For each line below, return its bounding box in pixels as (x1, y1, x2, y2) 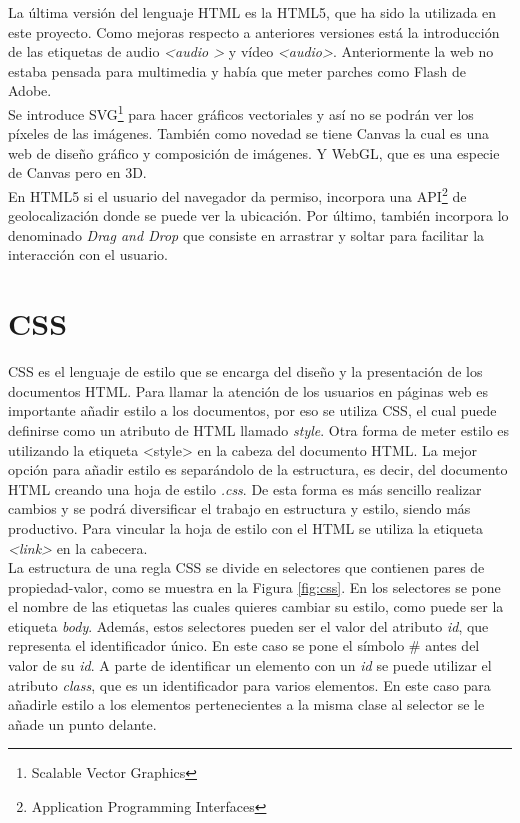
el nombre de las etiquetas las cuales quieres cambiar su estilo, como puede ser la (8, 596, 504, 617)
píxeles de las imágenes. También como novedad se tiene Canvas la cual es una (8, 123, 490, 144)
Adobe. (8, 80, 52, 101)
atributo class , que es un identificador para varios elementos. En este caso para (8, 674, 491, 695)
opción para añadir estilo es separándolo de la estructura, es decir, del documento (8, 459, 508, 480)
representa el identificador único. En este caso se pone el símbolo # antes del (8, 635, 480, 656)
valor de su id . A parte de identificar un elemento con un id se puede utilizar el (8, 655, 492, 676)
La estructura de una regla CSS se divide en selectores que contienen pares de (8, 557, 485, 578)
